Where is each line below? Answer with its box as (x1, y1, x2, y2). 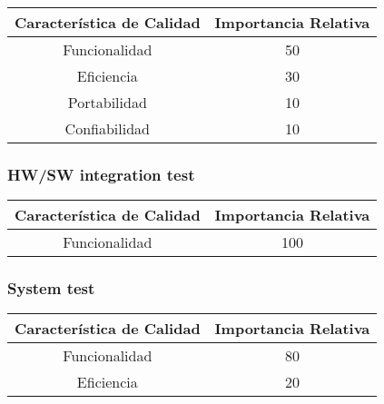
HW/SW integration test (7, 163, 195, 185)
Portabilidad (67, 92, 147, 113)
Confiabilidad (64, 118, 150, 139)
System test (7, 277, 95, 300)
